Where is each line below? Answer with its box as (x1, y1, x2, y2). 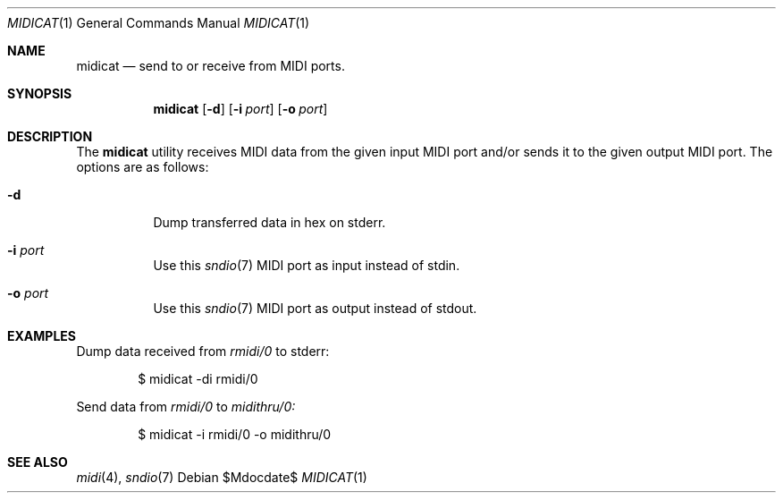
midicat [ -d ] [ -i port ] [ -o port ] (153, 101, 328, 116)
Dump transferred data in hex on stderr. (153, 215, 386, 230)
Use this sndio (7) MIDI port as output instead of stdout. (153, 301, 477, 316)
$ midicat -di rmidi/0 (138, 371, 258, 386)
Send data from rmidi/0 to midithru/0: (76, 399, 296, 414)
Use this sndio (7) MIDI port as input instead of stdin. (153, 258, 460, 273)
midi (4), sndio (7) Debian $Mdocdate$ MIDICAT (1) (76, 470, 367, 485)
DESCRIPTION (7, 129, 93, 144)
